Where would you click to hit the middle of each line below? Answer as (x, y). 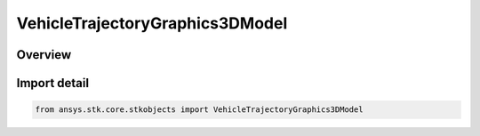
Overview (44, 55)
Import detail (52, 83)
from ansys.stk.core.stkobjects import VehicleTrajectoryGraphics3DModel (199, 110)
